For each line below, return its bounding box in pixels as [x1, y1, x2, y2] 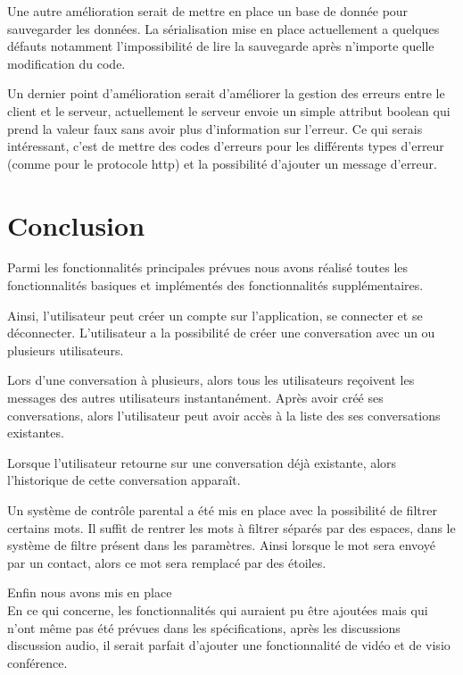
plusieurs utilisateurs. [7, 340, 124, 359]
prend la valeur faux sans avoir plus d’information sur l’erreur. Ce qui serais [7, 119, 423, 137]
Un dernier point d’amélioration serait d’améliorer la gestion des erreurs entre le [7, 84, 445, 103]
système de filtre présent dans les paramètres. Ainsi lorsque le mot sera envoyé [7, 536, 435, 554]
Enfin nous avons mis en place [7, 583, 172, 602]
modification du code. [7, 54, 126, 72]
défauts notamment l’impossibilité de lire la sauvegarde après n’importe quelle [7, 37, 434, 55]
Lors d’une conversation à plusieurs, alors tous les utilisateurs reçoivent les [7, 371, 415, 389]
